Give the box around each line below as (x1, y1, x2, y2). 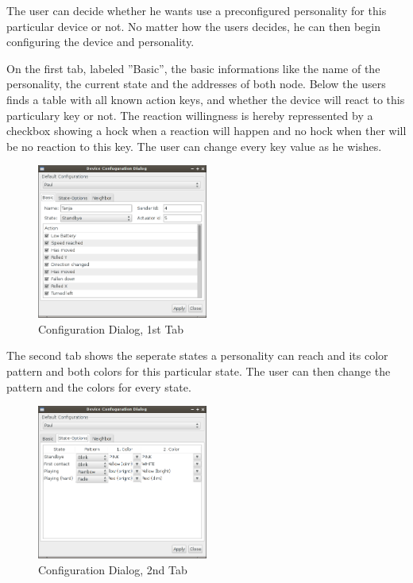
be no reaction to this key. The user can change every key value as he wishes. (6, 137, 382, 154)
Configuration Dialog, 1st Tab (38, 320, 184, 337)
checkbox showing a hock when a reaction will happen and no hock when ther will (6, 122, 407, 139)
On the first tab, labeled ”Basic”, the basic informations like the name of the (6, 60, 380, 76)
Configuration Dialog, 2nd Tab (38, 561, 187, 577)
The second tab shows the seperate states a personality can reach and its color (6, 347, 388, 364)
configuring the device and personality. (6, 33, 195, 50)
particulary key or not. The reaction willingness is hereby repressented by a (6, 106, 373, 123)
